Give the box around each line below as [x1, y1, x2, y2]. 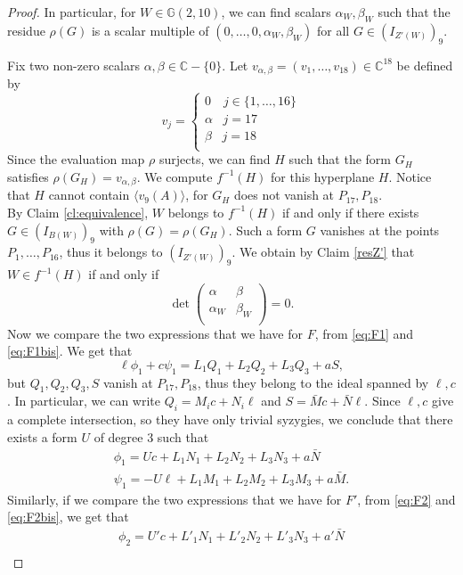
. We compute [136, 167, 213, 185]
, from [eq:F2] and [357, 489, 456, 508]
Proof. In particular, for [7, 3, 136, 21]
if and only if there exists [281, 202, 419, 221]
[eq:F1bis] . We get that [7, 341, 133, 360]
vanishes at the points [320, 220, 440, 239]
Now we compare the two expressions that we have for [7, 324, 303, 342]
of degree [93, 427, 143, 446]
